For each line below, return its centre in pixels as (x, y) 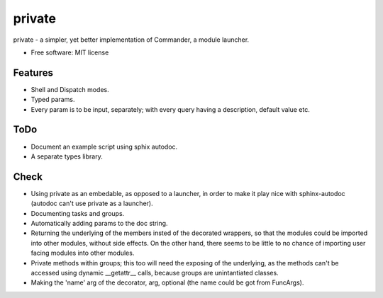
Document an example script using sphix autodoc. (104, 147)
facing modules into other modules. (83, 253)
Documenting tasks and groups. (78, 213)
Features (33, 73)
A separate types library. (67, 156)
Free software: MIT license (70, 52)
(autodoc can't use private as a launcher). (92, 204)
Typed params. (53, 100)
